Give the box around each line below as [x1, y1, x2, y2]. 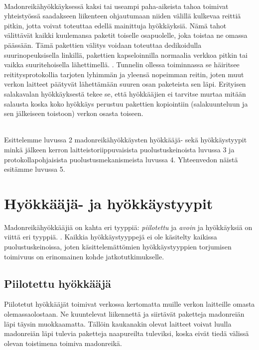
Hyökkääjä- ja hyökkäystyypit [4, 193, 213, 213]
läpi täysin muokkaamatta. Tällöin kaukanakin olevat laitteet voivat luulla [4, 318, 232, 329]
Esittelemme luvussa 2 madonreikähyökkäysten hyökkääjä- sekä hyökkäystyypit [4, 134, 247, 145]
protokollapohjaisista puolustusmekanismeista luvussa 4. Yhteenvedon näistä [4, 154, 238, 164]
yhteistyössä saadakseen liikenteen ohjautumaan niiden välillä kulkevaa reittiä [4, 10, 241, 21]
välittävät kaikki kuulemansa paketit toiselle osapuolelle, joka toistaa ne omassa [4, 30, 248, 40]
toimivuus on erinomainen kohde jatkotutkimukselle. [4, 251, 164, 261]
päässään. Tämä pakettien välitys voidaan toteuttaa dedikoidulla [4, 39, 202, 50]
